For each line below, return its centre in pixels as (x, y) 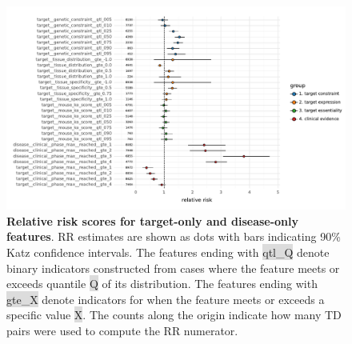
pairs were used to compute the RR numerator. (122, 330)
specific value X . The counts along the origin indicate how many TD (174, 315)
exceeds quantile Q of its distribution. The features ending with (162, 284)
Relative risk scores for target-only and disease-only (153, 220)
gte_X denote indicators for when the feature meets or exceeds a (166, 299)
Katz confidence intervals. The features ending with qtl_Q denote (168, 252)
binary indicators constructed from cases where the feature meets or (173, 268)
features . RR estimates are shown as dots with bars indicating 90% (174, 236)
